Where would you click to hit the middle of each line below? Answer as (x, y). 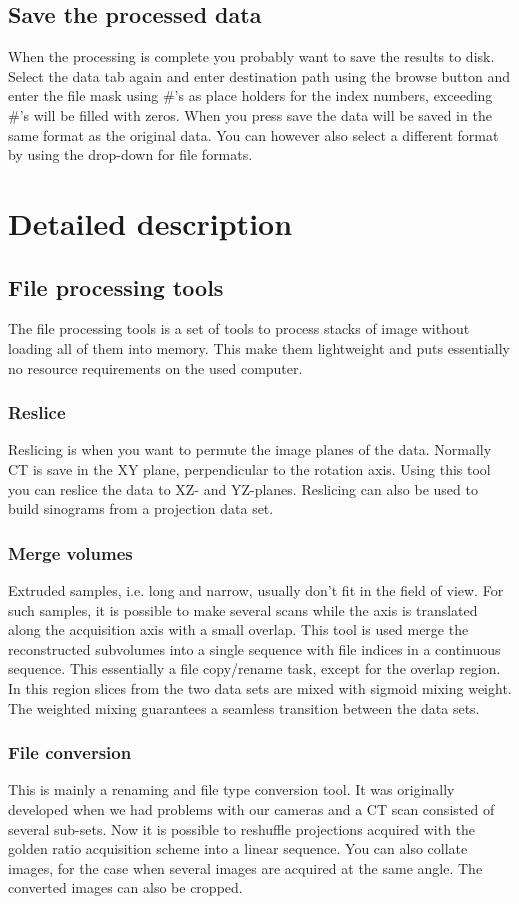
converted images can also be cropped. (125, 887)
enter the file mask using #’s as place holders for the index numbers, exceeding (250, 95)
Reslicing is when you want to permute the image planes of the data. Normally (250, 449)
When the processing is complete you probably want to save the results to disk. (251, 56)
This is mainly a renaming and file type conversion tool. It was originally (231, 789)
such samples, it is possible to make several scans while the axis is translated (243, 609)
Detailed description (150, 222)
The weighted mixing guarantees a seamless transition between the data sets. (244, 707)
